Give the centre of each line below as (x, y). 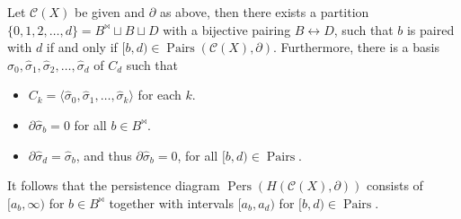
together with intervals (171, 202)
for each (160, 95)
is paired (430, 29)
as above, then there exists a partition (264, 12)
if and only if (82, 47)
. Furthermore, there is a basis (356, 47)
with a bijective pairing (227, 29)
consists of (395, 185)
